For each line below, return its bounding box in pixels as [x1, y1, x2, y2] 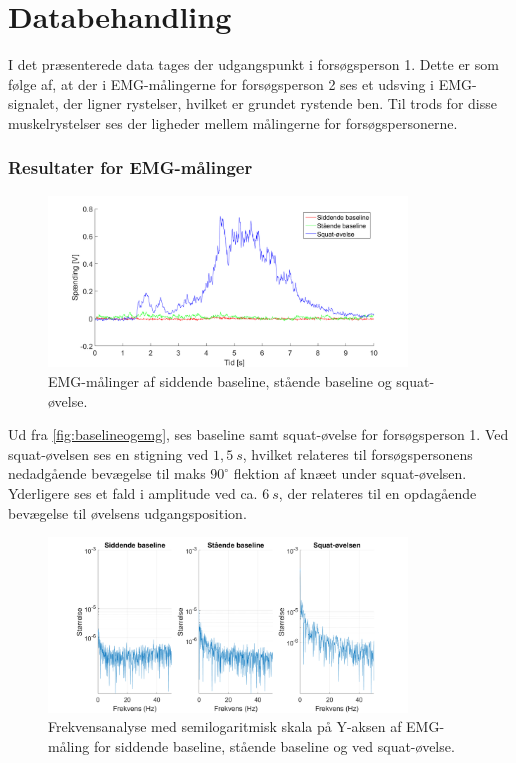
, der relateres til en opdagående [278, 483, 477, 504]
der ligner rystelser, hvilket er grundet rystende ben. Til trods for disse [63, 93, 497, 114]
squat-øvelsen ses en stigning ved [8, 443, 209, 464]
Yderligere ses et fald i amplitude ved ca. [8, 483, 258, 504]
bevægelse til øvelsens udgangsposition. [8, 502, 247, 523]
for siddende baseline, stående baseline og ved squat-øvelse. [93, 736, 455, 756]
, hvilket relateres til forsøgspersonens [242, 443, 473, 464]
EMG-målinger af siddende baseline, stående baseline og [48, 371, 392, 392]
